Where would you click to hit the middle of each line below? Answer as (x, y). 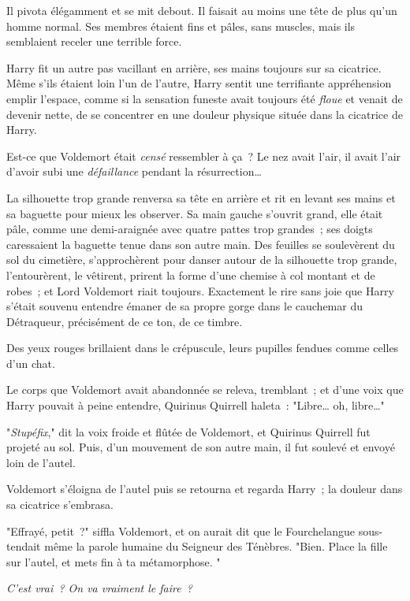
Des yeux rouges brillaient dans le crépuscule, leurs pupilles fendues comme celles (203, 348)
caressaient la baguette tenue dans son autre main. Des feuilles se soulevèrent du (201, 244)
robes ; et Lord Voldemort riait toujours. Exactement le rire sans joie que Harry (200, 290)
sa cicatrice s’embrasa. (60, 505)
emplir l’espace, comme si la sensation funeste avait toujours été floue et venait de (205, 98)
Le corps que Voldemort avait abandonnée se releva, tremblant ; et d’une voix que (205, 390)
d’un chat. (31, 363)
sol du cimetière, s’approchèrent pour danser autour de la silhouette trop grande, (202, 260)
